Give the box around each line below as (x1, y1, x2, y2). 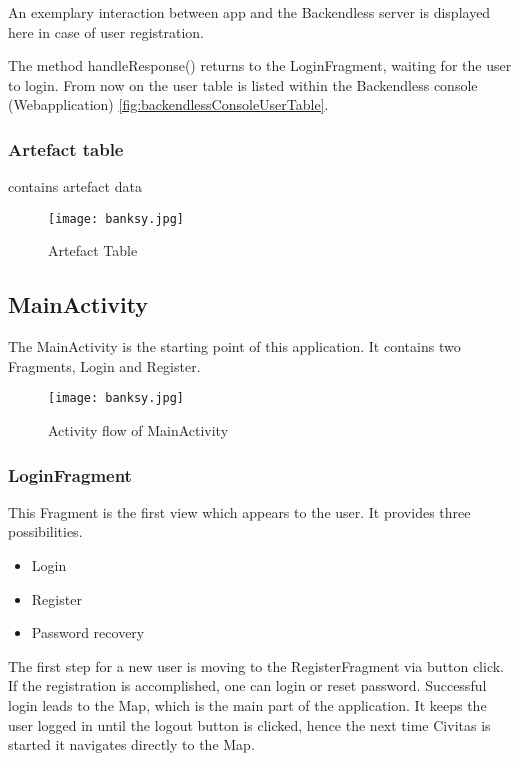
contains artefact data (8, 176, 142, 197)
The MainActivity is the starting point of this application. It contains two (8, 336, 461, 357)
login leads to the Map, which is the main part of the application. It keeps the (8, 695, 487, 716)
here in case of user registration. (8, 21, 204, 42)
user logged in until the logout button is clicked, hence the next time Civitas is (8, 714, 491, 735)
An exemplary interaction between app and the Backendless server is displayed (8, 2, 491, 22)
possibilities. (8, 521, 83, 542)
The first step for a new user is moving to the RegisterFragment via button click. (8, 655, 504, 676)
